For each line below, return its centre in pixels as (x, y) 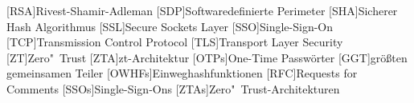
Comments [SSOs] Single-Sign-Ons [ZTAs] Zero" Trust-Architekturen (173, 88)
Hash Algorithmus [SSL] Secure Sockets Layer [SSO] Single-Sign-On (170, 26)
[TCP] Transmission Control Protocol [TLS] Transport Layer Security (175, 42)
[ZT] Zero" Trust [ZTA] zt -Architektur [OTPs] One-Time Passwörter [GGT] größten (207, 57)
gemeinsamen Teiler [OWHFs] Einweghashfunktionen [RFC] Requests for (182, 73)
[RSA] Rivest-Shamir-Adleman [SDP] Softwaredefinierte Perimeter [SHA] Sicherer (202, 10)
